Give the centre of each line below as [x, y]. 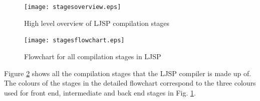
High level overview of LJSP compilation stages [97, 23]
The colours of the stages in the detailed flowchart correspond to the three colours [130, 83]
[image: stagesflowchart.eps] [74, 41]
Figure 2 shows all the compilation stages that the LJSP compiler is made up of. [128, 73]
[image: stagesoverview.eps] [73, 7]
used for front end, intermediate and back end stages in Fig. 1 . [100, 92]
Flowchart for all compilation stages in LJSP [93, 56]
